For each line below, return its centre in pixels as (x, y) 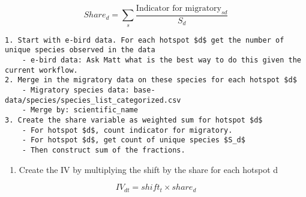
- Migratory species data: (76, 90)
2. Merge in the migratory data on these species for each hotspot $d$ (151, 80)
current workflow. (41, 70)
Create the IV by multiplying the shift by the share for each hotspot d (148, 169)
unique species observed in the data (80, 50)
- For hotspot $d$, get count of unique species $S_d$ (133, 140)
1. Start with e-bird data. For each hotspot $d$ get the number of (145, 40)
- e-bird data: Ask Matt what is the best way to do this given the (161, 60)
